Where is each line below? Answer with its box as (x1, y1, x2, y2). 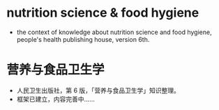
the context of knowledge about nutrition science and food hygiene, (16, 28, 212, 36)
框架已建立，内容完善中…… (16, 95, 95, 103)
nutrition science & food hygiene (6, 5, 199, 21)
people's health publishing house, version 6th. (16, 35, 150, 43)
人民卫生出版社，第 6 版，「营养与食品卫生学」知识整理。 (16, 86, 181, 95)
